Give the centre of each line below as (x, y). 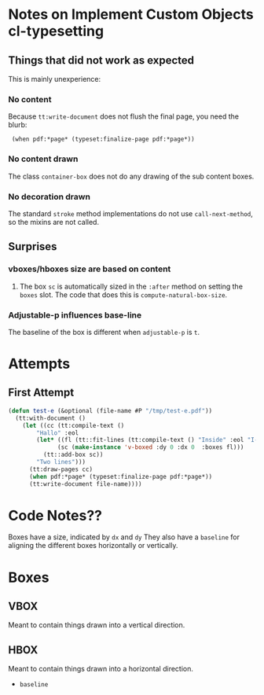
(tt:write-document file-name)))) (86, 484)
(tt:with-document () (51, 418)
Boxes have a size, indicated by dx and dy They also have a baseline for (124, 537)
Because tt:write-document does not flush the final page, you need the (124, 116)
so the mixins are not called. (54, 222)
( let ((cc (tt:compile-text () (73, 425)
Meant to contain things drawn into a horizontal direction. (101, 669)
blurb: (18, 125)
